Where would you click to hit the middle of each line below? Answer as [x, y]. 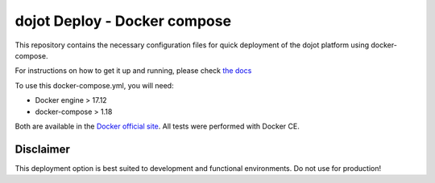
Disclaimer [42, 149]
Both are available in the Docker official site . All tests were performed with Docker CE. [157, 126]
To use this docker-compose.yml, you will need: [94, 85]
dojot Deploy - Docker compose [123, 21]
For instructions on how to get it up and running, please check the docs [133, 71]
